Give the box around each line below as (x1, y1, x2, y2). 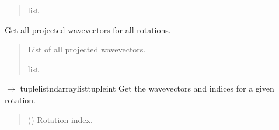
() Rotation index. (27, 113, 93, 125)
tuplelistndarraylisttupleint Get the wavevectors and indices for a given (20, 82, 274, 94)
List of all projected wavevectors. (27, 43, 146, 55)
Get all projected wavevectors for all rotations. (5, 23, 171, 36)
